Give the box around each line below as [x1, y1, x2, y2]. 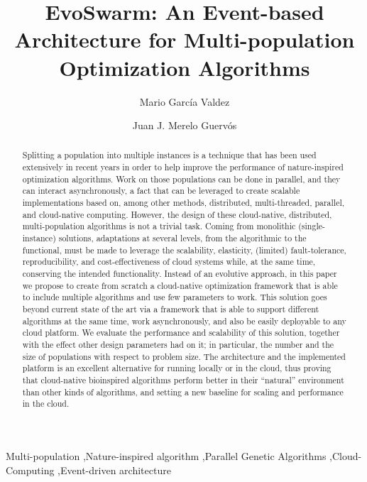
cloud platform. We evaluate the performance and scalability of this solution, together [22, 327, 340, 339]
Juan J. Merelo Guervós [132, 118, 237, 133]
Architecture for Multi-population [14, 25, 355, 54]
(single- [298, 220, 325, 232]
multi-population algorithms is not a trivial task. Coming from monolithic [22, 220, 296, 232]
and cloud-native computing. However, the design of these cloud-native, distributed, [22, 208, 332, 220]
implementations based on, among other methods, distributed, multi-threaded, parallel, [22, 197, 345, 209]
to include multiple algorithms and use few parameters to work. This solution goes [22, 291, 327, 303]
